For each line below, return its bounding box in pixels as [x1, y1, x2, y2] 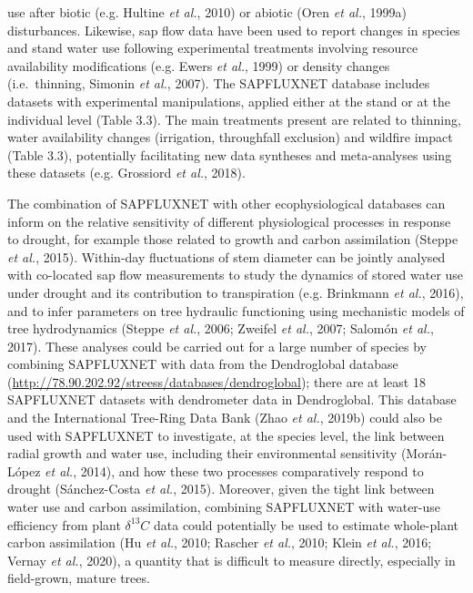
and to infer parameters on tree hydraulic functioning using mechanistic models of [7, 301, 465, 320]
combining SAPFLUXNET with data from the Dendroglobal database [7, 354, 398, 373]
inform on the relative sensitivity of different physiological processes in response [7, 211, 451, 230]
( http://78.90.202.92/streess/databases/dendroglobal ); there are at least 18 [7, 372, 426, 391]
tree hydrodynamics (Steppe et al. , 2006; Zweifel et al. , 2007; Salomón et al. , [7, 319, 434, 338]
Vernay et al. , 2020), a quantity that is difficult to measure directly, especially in [7, 550, 456, 569]
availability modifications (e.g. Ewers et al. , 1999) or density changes [7, 56, 390, 75]
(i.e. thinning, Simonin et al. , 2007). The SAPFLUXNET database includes [7, 74, 430, 93]
